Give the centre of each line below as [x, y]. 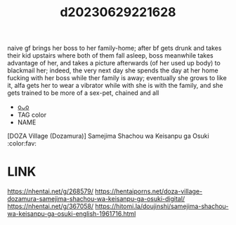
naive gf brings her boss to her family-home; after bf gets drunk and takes [114, 48]
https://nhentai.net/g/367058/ [51, 206]
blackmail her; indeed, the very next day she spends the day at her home [113, 70]
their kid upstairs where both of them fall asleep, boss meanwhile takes [110, 56]
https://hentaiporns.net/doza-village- [149, 191]
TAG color [32, 115]
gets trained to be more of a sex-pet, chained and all [83, 93]
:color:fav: [22, 143]
